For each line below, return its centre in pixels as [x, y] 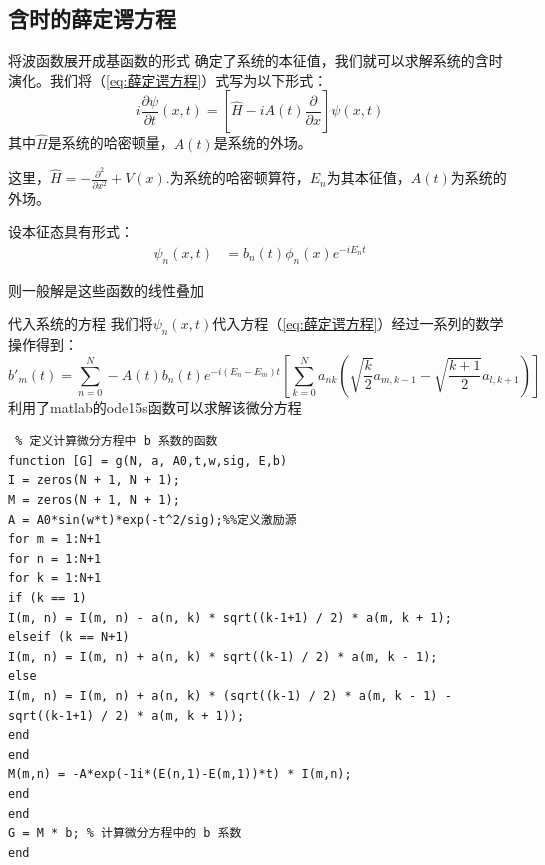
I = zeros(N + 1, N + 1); [94, 480]
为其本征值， [368, 177]
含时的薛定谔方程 [92, 18]
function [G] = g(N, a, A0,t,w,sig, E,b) [148, 460]
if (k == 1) [47, 598]
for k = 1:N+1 [55, 578]
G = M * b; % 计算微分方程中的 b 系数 [125, 833]
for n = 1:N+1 [55, 558]
